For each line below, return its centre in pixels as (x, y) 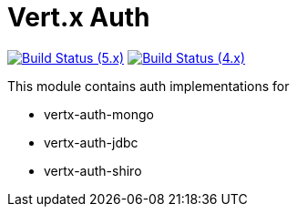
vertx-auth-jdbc (91, 142)
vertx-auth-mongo (99, 114)
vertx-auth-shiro (93, 170)
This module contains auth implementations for (148, 86)
